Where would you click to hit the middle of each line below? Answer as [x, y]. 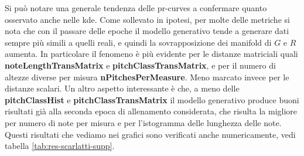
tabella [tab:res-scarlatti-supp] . [60, 146]
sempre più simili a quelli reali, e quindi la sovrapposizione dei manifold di [138, 42]
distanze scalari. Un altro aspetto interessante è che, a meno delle [122, 88]
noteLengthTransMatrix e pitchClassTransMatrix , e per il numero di [140, 65]
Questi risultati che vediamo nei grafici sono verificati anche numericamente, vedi [150, 134]
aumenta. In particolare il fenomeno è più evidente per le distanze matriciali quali [151, 54]
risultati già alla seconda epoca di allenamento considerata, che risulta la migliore [151, 111]
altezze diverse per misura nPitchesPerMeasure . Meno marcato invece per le [147, 77]
